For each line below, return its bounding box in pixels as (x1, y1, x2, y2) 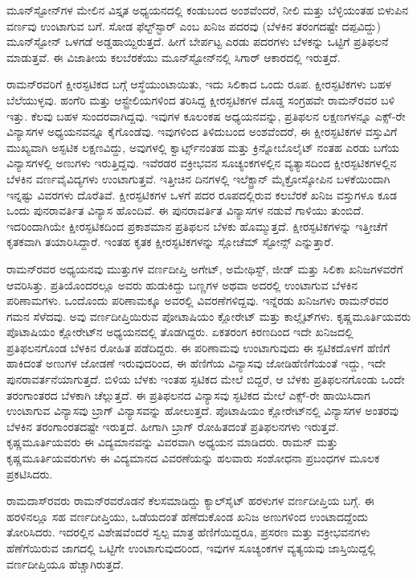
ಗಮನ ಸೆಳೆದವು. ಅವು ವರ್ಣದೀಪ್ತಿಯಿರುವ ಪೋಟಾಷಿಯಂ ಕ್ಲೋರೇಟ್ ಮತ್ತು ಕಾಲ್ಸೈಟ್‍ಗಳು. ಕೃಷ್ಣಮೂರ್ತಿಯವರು (6, 307, 411, 324)
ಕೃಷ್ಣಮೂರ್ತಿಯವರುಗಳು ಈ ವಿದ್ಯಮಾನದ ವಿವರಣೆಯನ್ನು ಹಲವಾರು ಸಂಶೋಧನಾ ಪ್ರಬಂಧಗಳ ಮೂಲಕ (6, 450, 380, 466)
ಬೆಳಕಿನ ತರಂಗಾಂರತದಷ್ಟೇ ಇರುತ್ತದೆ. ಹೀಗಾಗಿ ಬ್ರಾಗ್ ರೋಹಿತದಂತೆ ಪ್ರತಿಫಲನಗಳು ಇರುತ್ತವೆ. (6, 417, 339, 434)
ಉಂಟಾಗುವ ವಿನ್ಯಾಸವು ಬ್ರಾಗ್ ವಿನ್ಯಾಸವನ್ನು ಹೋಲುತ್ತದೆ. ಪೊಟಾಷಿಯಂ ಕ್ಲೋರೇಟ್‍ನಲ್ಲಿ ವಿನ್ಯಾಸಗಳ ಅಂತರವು (6, 402, 399, 419)
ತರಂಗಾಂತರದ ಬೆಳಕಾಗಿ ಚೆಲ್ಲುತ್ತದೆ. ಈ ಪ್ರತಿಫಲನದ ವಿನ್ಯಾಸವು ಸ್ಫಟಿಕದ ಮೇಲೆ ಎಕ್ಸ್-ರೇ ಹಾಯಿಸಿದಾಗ (6, 386, 370, 403)
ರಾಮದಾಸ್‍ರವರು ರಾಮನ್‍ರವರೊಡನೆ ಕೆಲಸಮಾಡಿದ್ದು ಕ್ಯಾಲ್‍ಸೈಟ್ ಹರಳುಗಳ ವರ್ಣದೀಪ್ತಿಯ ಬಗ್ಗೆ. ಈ (6, 492, 374, 509)
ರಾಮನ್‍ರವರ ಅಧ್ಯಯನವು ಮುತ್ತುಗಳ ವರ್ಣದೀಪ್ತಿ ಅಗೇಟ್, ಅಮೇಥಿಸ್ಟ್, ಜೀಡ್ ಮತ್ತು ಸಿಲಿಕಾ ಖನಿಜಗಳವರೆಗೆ (6, 260, 403, 277)
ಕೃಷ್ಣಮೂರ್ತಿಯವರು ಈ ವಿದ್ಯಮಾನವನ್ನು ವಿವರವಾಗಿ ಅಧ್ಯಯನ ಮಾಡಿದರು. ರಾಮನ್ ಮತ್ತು (6, 433, 338, 450)
